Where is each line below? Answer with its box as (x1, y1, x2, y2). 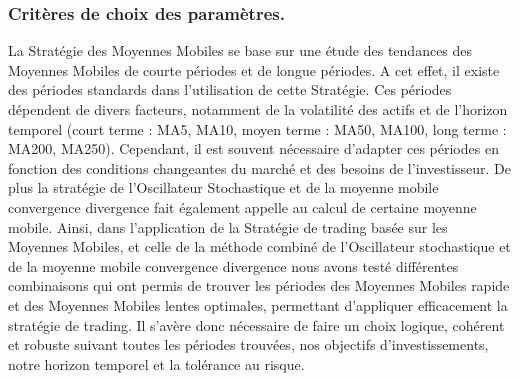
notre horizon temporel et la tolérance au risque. (8, 353, 305, 374)
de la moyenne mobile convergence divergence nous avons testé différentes (8, 255, 459, 276)
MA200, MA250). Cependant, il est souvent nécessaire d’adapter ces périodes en (8, 138, 499, 159)
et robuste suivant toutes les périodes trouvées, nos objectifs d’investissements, (8, 334, 489, 355)
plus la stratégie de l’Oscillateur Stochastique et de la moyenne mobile (8, 177, 439, 198)
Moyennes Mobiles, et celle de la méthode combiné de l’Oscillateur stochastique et (8, 236, 511, 257)
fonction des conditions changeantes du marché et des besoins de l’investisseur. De (8, 157, 511, 178)
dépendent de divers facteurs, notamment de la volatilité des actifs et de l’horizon (8, 99, 508, 119)
